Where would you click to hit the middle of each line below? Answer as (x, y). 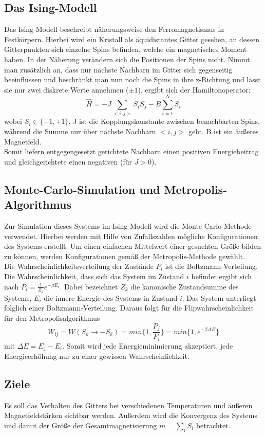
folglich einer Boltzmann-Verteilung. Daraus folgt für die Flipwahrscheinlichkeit (129, 308)
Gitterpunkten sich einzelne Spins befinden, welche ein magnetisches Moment (126, 49)
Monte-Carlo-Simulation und (82, 189)
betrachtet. (213, 425)
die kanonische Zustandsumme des (185, 286)
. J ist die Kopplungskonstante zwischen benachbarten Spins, (164, 121)
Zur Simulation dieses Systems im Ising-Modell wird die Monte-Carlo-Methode (128, 226)
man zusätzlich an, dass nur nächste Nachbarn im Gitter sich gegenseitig (118, 69)
